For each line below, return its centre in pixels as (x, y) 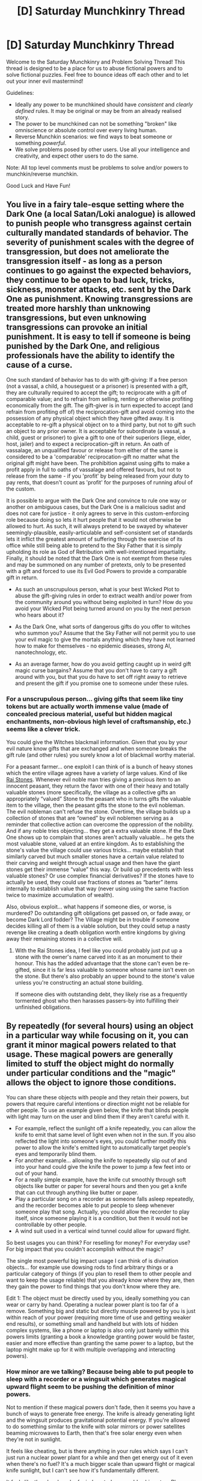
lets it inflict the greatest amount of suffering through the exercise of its (94, 539)
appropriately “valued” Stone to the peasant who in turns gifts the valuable (99, 799)
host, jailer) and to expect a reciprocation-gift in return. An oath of (88, 444)
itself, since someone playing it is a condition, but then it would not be (101, 1218)
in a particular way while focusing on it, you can (97, 1036)
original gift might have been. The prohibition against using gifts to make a (98, 463)
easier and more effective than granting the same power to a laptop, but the (100, 1343)
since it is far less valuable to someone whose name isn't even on (114, 970)
